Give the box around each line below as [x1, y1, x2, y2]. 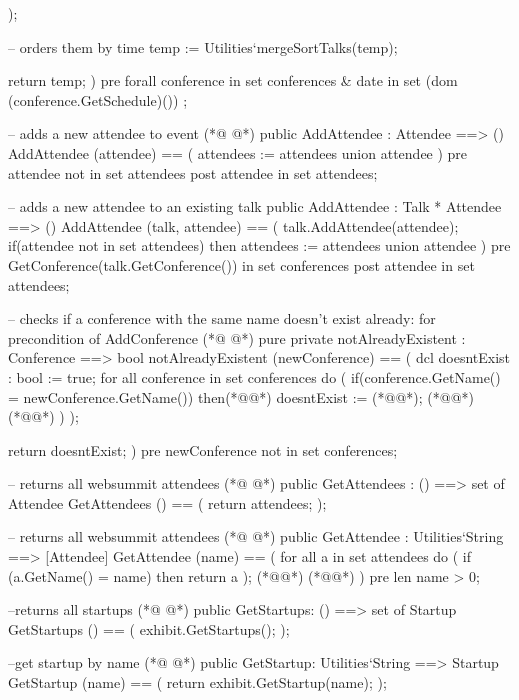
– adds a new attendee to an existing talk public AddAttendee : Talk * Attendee [8, 196, 502, 217]
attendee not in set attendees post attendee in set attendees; [8, 162, 378, 183]
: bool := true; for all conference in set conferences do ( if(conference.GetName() [8, 366, 501, 387]
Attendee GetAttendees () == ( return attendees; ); [8, 492, 327, 513]
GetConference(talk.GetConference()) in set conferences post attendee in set [8, 254, 475, 275]
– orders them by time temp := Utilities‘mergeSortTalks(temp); [8, 36, 398, 57]
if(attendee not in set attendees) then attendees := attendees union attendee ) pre [8, 235, 511, 256]
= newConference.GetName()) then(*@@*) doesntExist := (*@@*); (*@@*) [8, 386, 475, 407]
